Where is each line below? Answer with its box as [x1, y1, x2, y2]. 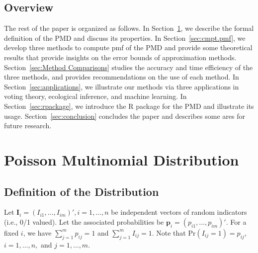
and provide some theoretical [164, 42, 253, 53]
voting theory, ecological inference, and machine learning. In [4, 91, 187, 101]
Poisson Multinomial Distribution [4, 149, 239, 169]
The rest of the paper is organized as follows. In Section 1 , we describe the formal [4, 23, 254, 33]
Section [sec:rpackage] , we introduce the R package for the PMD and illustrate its [4, 100, 254, 111]
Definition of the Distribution [4, 183, 159, 199]
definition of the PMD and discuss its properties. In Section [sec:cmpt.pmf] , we [4, 32, 246, 43]
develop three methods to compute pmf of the [4, 42, 144, 53]
